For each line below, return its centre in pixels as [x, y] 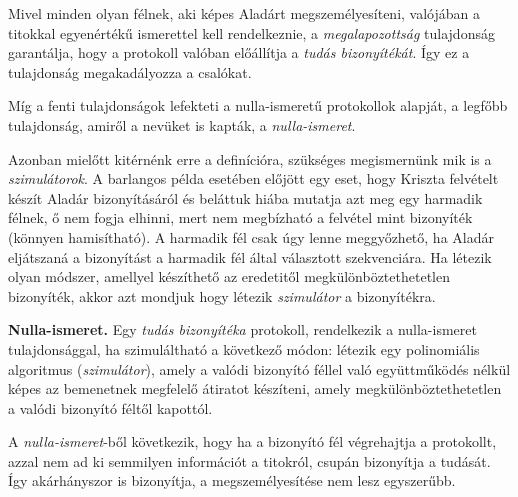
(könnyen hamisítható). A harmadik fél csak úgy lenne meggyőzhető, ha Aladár [251, 236]
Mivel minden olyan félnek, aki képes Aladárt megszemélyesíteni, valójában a [244, 13]
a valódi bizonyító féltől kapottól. [110, 407]
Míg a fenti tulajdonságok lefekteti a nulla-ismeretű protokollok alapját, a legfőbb [258, 105]
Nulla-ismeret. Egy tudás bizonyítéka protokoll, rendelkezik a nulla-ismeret [242, 329]
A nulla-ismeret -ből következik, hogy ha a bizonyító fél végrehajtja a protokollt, [252, 441]
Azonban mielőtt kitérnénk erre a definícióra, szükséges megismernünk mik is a [250, 158]
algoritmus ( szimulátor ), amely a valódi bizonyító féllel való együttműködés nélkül [259, 368]
